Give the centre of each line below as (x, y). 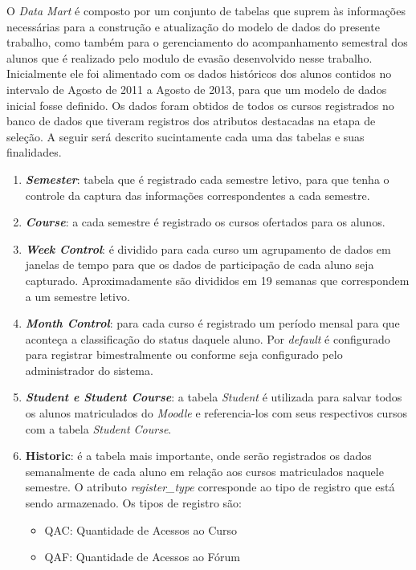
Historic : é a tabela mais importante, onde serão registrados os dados (198, 456)
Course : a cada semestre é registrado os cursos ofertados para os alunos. (205, 222)
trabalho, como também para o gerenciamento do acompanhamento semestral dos (207, 42)
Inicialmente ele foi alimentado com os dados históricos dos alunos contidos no (199, 73)
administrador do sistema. (89, 370)
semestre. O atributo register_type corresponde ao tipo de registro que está (210, 487)
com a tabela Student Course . (98, 428)
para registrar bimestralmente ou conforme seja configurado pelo (184, 354)
